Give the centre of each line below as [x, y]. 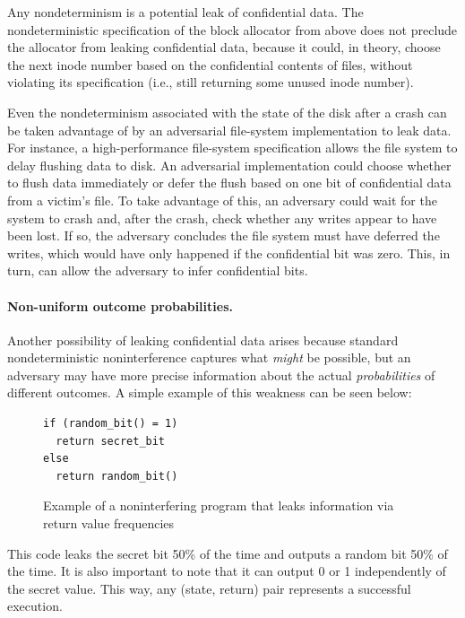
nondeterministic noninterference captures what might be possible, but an [209, 357]
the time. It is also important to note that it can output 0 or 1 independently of [227, 571]
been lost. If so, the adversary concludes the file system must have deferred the [224, 235]
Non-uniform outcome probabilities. [120, 305]
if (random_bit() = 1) [111, 424]
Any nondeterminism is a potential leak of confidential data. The [185, 12]
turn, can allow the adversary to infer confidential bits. [158, 270]
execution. [35, 606]
